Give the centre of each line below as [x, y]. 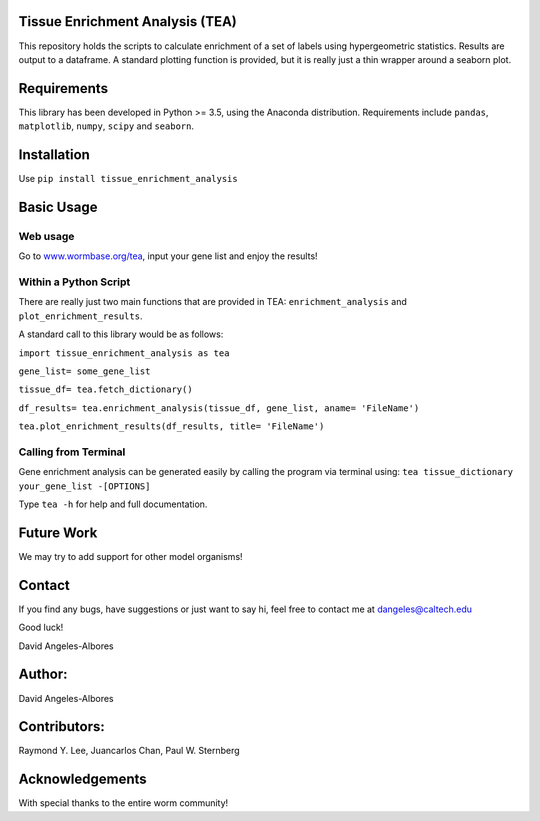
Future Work [58, 532]
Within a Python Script [74, 282]
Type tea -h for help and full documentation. [113, 504]
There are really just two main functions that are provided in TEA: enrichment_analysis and [212, 302]
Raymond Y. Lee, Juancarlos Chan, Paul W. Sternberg [129, 751]
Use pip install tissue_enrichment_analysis [128, 179]
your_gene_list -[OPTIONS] [84, 486]
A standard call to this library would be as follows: [121, 334]
